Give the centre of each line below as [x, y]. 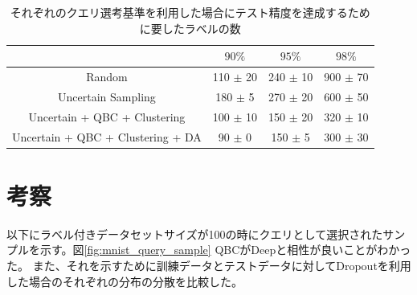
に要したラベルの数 [190, 28]
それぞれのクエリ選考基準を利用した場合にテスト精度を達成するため [190, 12]
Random [107, 77]
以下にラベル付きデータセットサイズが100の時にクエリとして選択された [195, 234]
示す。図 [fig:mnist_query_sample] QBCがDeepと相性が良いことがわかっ [225, 250]
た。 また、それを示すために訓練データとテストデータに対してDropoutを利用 [209, 265]
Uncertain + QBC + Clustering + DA [107, 136]
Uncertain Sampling [107, 96]
